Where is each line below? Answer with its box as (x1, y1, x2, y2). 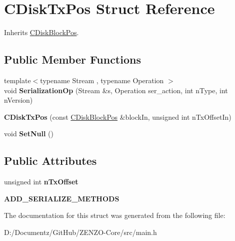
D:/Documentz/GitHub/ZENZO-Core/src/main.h (4, 226, 157, 237)
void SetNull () (4, 128, 53, 139)
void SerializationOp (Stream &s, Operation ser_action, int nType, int (4, 85, 228, 95)
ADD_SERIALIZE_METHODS (4, 193, 119, 203)
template (4, 75, 31, 85)
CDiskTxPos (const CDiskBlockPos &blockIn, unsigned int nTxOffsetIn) (4, 111, 231, 122)
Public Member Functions (4, 52, 141, 67)
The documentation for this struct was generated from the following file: (4, 210, 225, 220)
